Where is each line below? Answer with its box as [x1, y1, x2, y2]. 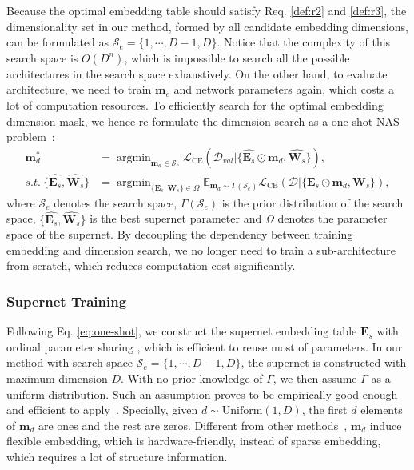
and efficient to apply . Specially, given [6, 401, 198, 418]
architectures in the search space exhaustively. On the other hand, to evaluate [6, 65, 388, 82]
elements [360, 401, 403, 418]
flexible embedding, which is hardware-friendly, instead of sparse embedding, [6, 432, 381, 449]
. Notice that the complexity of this [217, 34, 391, 50]
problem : [6, 128, 55, 145]
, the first [301, 401, 348, 418]
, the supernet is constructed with [241, 354, 407, 371]
